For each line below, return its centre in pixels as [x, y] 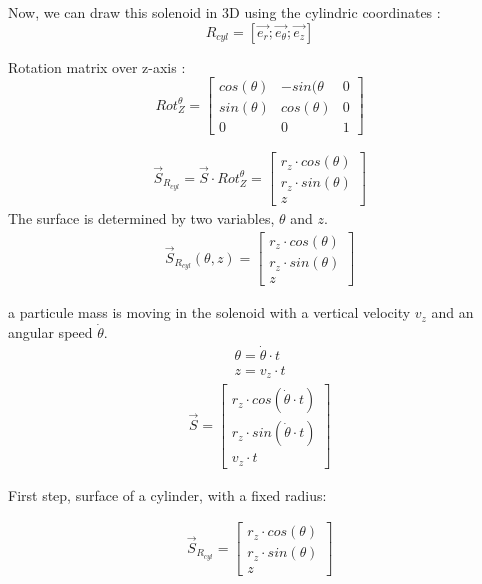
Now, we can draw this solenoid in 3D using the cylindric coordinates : [224, 12]
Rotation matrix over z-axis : [97, 66]
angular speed [50, 331]
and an [452, 312]
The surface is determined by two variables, [141, 218]
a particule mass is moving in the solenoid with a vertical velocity [209, 312]
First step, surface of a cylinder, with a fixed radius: [167, 494]
